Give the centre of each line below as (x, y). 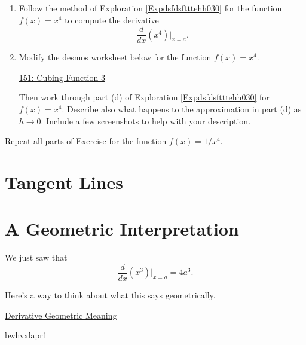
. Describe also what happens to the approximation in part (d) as (182, 109)
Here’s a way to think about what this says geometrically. (110, 294)
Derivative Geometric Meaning (61, 315)
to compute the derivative (112, 19)
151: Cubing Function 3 (62, 77)
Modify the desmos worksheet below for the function (115, 57)
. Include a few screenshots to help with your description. (146, 120)
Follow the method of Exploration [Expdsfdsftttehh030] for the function (150, 8)
